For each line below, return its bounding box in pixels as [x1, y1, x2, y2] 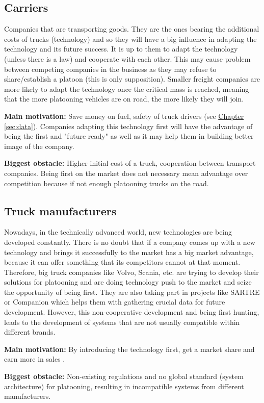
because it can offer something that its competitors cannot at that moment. [4, 257, 241, 267]
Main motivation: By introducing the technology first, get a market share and [4, 343, 255, 354]
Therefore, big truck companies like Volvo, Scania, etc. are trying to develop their [4, 266, 259, 277]
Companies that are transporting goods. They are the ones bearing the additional [4, 23, 259, 34]
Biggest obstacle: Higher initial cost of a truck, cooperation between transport [4, 158, 256, 168]
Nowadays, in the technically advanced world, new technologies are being [4, 226, 232, 237]
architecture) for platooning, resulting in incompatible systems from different [4, 381, 244, 391]
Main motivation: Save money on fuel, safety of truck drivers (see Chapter [4, 110, 244, 121]
